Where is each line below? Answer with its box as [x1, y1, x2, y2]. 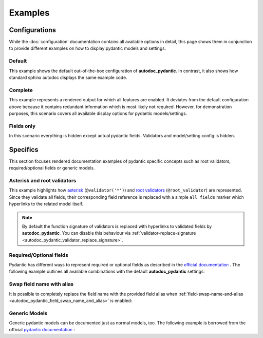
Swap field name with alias [9, 281, 74, 287]
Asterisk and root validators [9, 177, 76, 184]
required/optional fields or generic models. [9, 165, 95, 171]
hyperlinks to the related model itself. [9, 201, 84, 207]
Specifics [9, 145, 38, 153]
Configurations [9, 26, 56, 34]
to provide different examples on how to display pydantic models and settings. [9, 45, 166, 51]
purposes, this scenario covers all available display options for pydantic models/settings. [9, 110, 187, 116]
